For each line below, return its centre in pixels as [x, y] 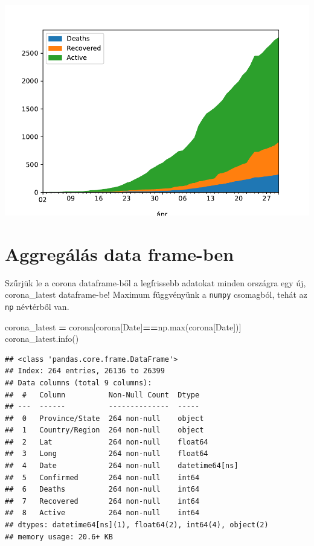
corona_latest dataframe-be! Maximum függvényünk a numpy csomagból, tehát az [156, 294]
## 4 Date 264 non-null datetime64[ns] [122, 466]
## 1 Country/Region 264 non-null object [104, 430]
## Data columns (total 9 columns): [78, 383]
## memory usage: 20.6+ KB [59, 537]
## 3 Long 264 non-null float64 [107, 454]
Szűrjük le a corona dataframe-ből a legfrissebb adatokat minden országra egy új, [155, 282]
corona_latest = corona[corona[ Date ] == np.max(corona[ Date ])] [123, 326]
